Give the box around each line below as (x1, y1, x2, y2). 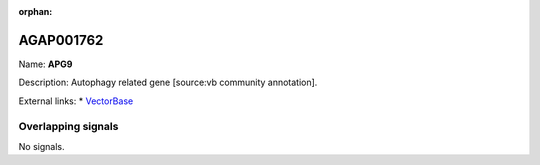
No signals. (18, 140, 65, 152)
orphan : (18, 6, 53, 17)
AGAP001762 (18, 31, 104, 49)
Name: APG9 (18, 58, 73, 70)
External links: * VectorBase (18, 95, 134, 107)
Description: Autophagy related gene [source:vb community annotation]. (18, 76, 318, 89)
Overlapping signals (18, 120, 119, 134)
